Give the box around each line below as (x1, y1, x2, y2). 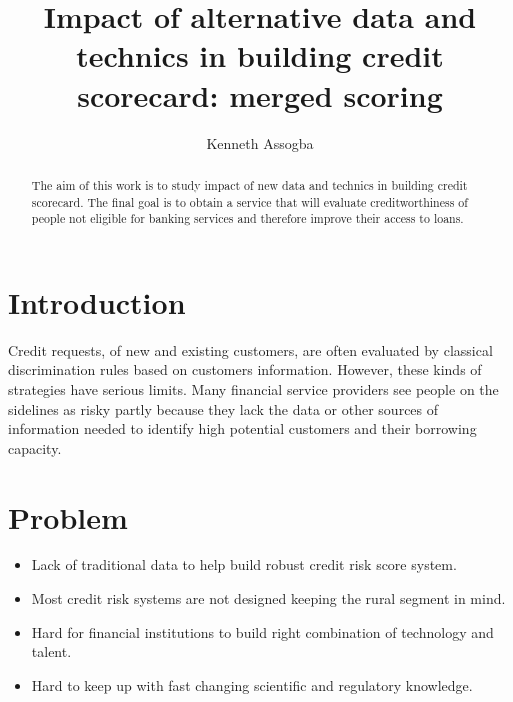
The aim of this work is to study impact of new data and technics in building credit (31, 176, 468, 193)
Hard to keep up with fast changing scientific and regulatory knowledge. (31, 674, 473, 695)
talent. (31, 641, 72, 662)
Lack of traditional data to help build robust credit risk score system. (31, 554, 457, 575)
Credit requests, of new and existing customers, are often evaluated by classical (8, 339, 493, 360)
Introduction (8, 281, 186, 322)
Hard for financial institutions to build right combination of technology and (31, 621, 494, 642)
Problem (8, 496, 128, 537)
